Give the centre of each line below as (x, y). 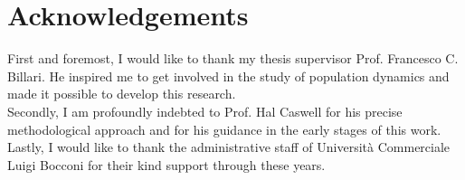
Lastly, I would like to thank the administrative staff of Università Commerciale (229, 147)
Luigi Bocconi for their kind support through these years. (166, 164)
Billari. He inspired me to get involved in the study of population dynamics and (228, 76)
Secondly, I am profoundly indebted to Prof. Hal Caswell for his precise (205, 111)
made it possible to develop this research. (122, 94)
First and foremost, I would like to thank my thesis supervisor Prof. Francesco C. (233, 58)
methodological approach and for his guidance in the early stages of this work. (224, 129)
